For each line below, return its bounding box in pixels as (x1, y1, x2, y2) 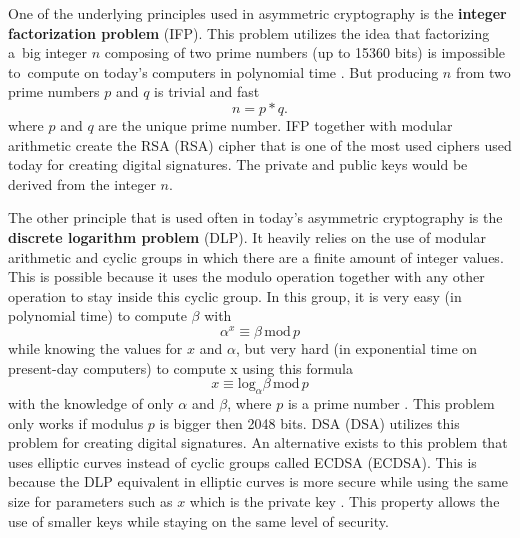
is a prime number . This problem (287, 392, 495, 413)
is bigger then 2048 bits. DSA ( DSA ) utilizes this (159, 412, 460, 433)
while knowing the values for (8, 337, 183, 358)
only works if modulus (8, 412, 144, 433)
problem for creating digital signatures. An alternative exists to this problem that (8, 432, 508, 453)
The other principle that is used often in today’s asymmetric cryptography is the (8, 207, 503, 228)
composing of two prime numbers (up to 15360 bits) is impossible (104, 42, 506, 63)
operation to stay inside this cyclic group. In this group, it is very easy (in (8, 285, 462, 306)
